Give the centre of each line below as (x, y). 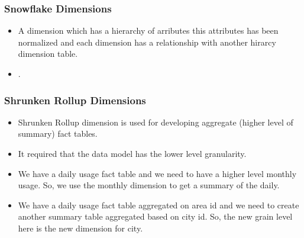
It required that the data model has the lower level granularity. (132, 153)
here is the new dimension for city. (80, 228)
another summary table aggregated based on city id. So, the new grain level (155, 216)
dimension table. (48, 54)
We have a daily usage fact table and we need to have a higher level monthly (157, 173)
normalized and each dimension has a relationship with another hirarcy (147, 42)
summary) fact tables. (58, 134)
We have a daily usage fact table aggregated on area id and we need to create (159, 205)
